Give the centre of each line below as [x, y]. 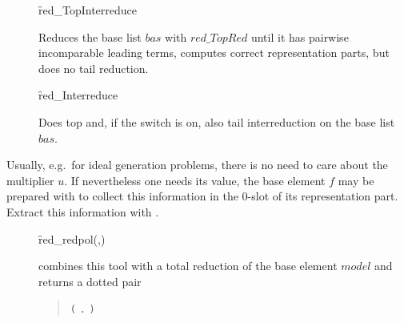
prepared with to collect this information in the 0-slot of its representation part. [202, 196]
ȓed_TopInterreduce [88, 10]
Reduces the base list [90, 36]
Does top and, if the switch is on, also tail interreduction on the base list [217, 121]
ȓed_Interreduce [78, 95]
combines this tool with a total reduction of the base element [188, 266]
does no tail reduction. [94, 68]
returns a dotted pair [90, 281]
